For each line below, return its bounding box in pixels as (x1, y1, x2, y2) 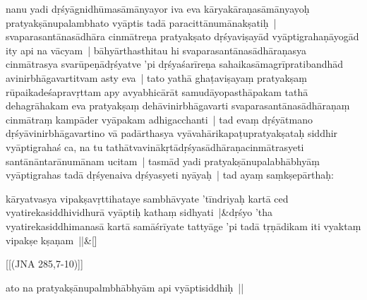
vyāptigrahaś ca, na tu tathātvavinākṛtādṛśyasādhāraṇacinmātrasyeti (6, 139, 304, 154)
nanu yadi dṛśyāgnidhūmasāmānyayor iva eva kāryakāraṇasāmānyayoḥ (6, 1, 310, 16)
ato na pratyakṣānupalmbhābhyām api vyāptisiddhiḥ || (6, 280, 244, 294)
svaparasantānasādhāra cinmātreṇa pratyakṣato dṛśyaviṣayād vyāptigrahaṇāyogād (6, 29, 359, 44)
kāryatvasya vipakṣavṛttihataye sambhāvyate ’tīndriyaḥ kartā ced (6, 191, 289, 205)
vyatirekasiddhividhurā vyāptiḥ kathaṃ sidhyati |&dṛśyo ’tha (6, 205, 273, 220)
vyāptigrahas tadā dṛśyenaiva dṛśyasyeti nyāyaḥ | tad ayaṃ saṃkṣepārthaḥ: (6, 167, 334, 182)
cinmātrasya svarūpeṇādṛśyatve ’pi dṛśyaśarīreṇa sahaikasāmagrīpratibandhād (6, 56, 344, 71)
